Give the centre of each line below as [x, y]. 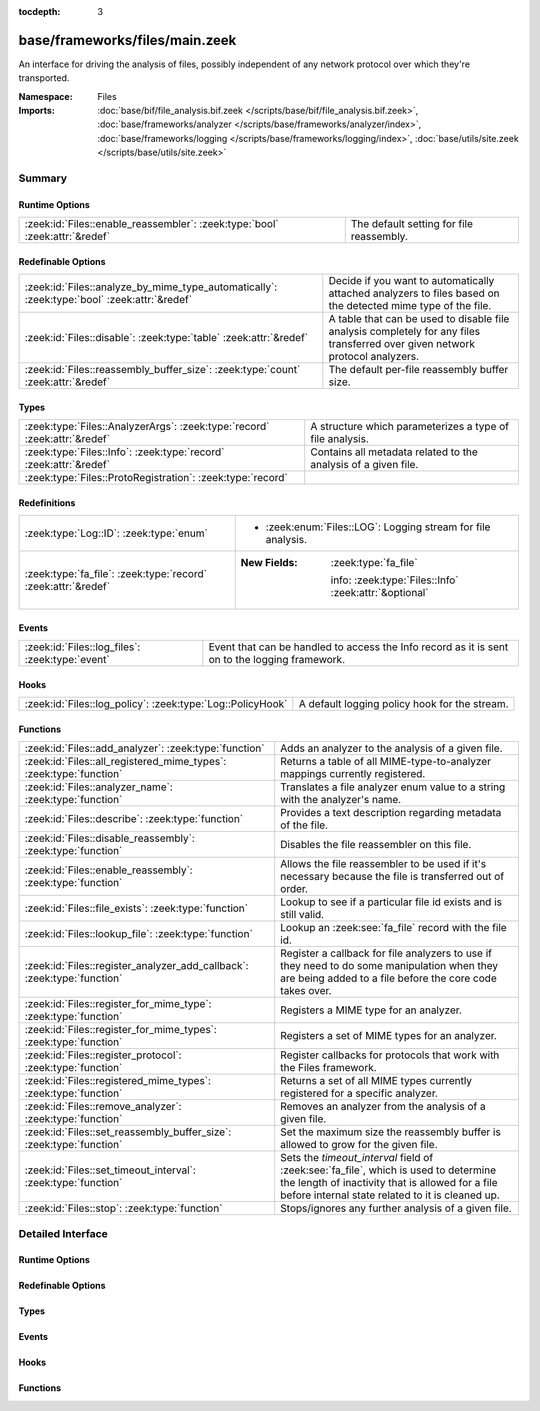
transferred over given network [401, 344]
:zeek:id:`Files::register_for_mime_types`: [120, 1030]
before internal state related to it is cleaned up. [390, 1195]
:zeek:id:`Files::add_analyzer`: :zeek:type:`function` [144, 748]
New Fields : [269, 563]
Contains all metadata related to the [394, 452]
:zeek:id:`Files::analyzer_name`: [99, 787]
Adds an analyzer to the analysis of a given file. [391, 748]
